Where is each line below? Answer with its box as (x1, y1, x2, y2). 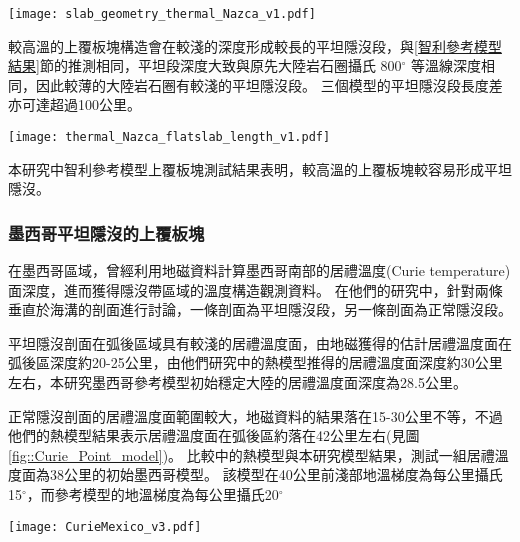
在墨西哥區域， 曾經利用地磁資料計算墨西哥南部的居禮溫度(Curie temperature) (8, 260, 511, 281)
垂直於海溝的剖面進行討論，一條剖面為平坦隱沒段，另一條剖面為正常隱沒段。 (8, 299, 512, 320)
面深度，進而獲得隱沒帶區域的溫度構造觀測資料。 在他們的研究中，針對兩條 (8, 279, 503, 300)
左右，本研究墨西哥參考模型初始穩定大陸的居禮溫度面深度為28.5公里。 (8, 372, 467, 393)
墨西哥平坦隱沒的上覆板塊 (8, 220, 205, 245)
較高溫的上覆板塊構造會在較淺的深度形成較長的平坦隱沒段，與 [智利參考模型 (8, 35, 502, 56)
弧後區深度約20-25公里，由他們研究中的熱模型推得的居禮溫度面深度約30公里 (8, 352, 503, 373)
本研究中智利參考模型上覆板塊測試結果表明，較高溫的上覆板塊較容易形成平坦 (8, 158, 512, 179)
